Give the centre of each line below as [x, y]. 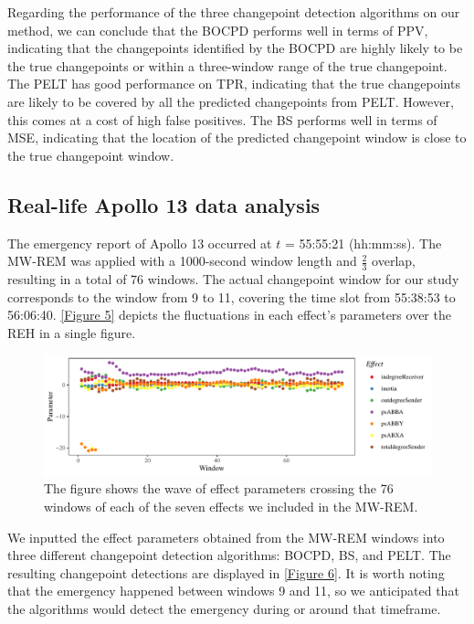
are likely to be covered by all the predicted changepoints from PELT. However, [231, 101]
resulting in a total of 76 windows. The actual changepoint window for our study [233, 278]
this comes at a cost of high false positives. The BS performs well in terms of [222, 119]
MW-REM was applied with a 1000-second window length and [182, 261]
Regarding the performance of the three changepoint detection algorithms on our [234, 12]
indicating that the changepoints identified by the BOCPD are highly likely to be [235, 48]
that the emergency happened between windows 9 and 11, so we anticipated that [233, 591]
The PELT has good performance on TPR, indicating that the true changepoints [234, 84]
